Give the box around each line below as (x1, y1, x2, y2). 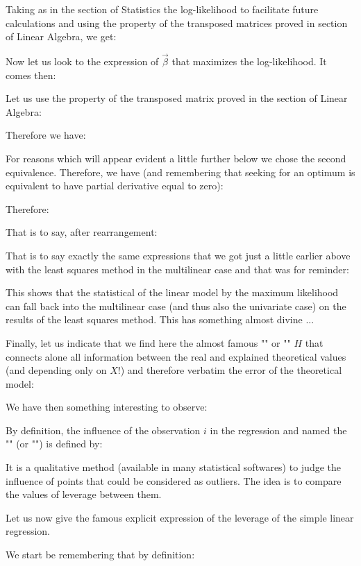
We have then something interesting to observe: (6, 400, 208, 414)
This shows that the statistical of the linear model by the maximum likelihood (6, 285, 339, 300)
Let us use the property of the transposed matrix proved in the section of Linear (6, 91, 348, 105)
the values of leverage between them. (6, 487, 162, 501)
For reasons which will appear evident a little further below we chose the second (6, 151, 346, 165)
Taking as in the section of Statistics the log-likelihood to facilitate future (6, 2, 319, 16)
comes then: (6, 67, 56, 82)
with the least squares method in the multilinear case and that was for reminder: (6, 261, 349, 276)
